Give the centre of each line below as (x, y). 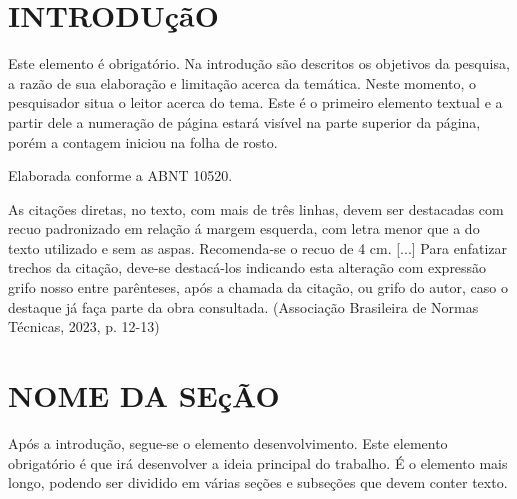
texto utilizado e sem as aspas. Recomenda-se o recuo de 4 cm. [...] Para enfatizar (257, 247)
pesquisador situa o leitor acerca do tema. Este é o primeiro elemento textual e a (255, 102)
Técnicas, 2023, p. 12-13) (84, 326)
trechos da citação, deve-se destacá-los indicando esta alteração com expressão (247, 267)
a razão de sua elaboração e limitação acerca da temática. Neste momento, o (242, 82)
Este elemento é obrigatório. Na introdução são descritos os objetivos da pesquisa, (259, 63)
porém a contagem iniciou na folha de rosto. (143, 141)
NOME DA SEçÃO (144, 395)
